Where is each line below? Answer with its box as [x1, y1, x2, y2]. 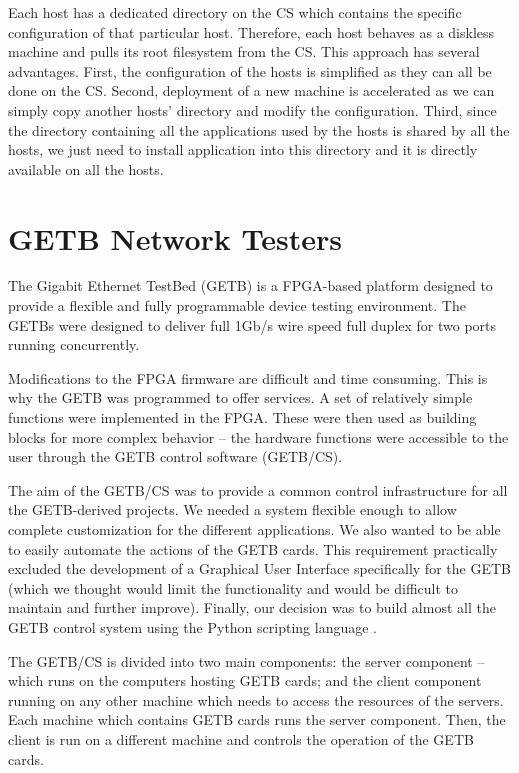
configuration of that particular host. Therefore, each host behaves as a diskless [8, 21, 495, 42]
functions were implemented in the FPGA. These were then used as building [8, 407, 477, 428]
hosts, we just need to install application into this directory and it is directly [8, 139, 478, 160]
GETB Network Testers [8, 217, 342, 258]
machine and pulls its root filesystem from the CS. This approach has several [8, 41, 480, 62]
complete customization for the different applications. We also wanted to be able [8, 519, 501, 539]
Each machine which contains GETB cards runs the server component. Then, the [8, 709, 506, 730]
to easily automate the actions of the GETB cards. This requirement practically [8, 538, 498, 559]
